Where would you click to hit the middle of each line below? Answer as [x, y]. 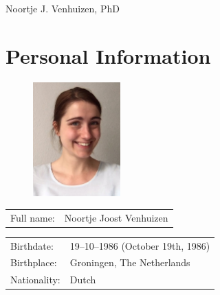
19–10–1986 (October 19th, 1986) [140, 245]
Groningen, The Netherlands [130, 262]
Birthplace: [34, 262]
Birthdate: [32, 245]
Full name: [33, 217]
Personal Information [108, 55]
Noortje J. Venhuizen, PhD [63, 8]
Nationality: [35, 280]
